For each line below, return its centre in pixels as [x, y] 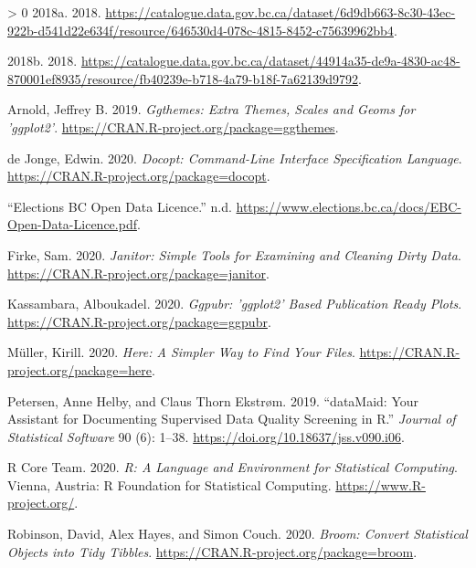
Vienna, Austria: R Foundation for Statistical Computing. [169, 484]
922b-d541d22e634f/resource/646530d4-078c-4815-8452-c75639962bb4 [201, 30]
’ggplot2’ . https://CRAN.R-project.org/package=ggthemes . [173, 126]
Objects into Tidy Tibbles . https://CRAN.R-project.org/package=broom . [212, 551]
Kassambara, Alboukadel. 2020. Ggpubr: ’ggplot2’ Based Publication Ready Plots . [235, 304]
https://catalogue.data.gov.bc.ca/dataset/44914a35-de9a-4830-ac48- [270, 61]
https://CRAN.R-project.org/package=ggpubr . [139, 321]
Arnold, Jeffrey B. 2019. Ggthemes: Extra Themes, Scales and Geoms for [212, 109]
